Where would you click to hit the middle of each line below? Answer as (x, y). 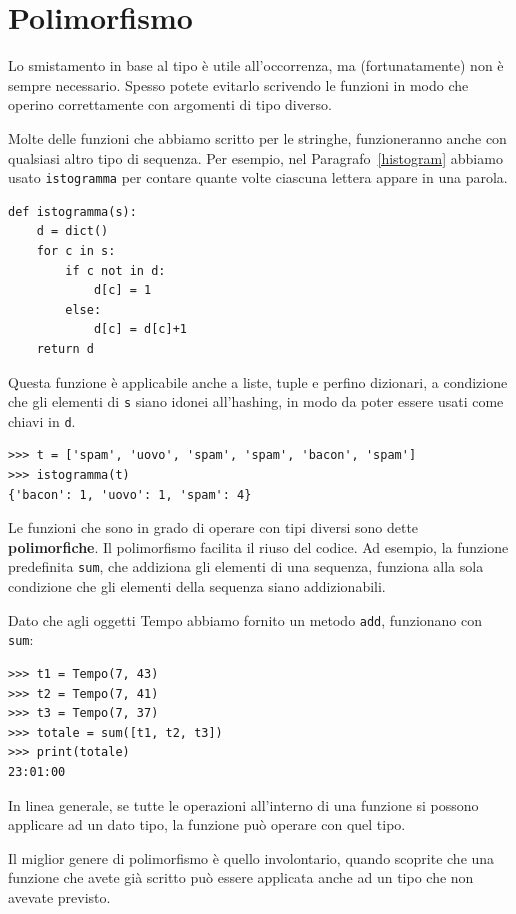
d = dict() (72, 231)
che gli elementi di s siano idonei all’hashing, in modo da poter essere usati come (256, 401)
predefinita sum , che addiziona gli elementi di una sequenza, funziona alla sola (246, 566)
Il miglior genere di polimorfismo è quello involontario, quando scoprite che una (251, 857)
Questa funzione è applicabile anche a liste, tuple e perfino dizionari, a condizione (258, 381)
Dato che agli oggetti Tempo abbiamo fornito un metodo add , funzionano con (245, 619)
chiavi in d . (42, 420)
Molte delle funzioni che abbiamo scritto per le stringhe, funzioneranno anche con (257, 137)
